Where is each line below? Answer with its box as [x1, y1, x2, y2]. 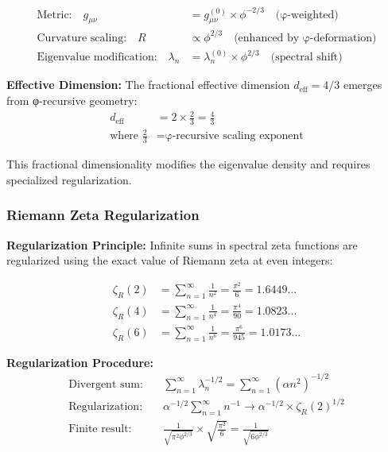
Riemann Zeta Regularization [6, 205, 200, 225]
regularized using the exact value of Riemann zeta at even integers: [6, 252, 333, 268]
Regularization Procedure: [6, 353, 153, 370]
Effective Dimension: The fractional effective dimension [6, 76, 290, 93]
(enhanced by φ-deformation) [234, 32, 377, 44]
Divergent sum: [68, 378, 143, 390]
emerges [343, 76, 382, 93]
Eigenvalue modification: [37, 52, 157, 64]
